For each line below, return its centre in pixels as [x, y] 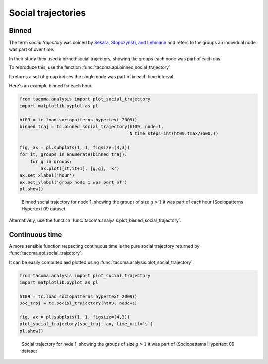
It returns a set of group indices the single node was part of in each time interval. [92, 76]
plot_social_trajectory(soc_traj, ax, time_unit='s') [86, 324]
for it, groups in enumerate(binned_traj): [73, 154]
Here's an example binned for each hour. [51, 86]
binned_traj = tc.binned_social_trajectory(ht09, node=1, [92, 127]
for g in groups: [51, 161]
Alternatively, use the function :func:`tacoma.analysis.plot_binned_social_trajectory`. [95, 220]
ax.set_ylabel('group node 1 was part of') [73, 182]
